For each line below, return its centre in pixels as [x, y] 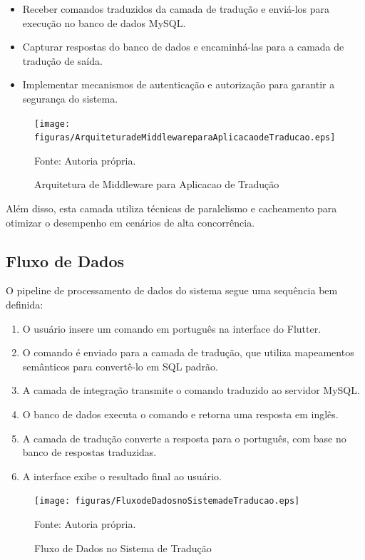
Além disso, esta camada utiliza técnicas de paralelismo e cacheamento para [171, 208]
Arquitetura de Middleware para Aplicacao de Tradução [157, 184]
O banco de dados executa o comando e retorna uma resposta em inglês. [180, 414]
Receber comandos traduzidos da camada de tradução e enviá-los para [176, 9]
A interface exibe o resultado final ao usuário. [122, 476]
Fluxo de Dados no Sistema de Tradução [123, 548]
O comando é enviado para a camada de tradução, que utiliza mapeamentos [188, 352]
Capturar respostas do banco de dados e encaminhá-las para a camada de [183, 47]
